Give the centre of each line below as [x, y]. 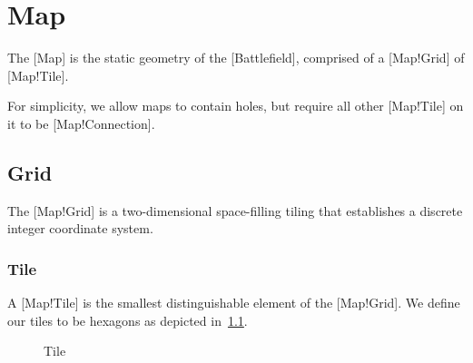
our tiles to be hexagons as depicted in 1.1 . [128, 320]
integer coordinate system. [80, 228]
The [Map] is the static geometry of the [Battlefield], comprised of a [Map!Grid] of [236, 58]
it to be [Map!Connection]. [81, 123]
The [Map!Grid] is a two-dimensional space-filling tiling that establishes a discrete [235, 210]
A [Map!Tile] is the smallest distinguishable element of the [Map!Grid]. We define [234, 303]
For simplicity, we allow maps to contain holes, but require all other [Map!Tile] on [236, 106]
